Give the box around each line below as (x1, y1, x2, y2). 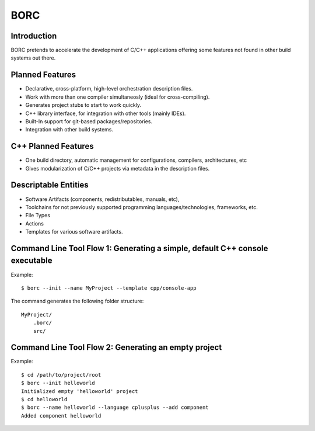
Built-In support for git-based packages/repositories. (25, 117, 153, 125)
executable (10, 256, 52, 266)
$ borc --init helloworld (21, 380, 96, 387)
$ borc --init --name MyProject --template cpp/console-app (21, 284, 197, 291)
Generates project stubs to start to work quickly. (25, 102, 142, 109)
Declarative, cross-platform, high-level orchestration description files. (25, 85, 193, 92)
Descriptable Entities (10, 180, 89, 190)
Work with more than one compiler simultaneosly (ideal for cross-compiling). (25, 93, 210, 100)
